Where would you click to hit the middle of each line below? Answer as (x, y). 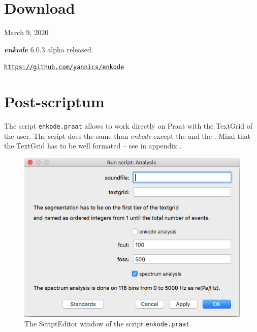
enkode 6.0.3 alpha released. (49, 49)
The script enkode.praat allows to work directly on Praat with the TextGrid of (128, 126)
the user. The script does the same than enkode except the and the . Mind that (127, 135)
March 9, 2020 (26, 32)
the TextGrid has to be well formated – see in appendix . (93, 146)
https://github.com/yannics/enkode (64, 67)
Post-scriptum (54, 101)
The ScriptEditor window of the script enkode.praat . (108, 324)
